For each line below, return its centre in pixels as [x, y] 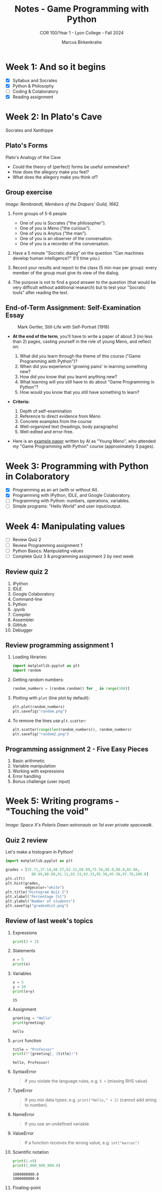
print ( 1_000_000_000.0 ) [37, 1166]
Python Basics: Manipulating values [48, 551]
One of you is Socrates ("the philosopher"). [63, 223]
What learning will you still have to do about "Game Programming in [87, 382]
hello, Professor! [31, 1063]
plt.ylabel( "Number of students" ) [40, 901]
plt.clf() [15, 878]
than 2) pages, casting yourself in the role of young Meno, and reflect [82, 342]
